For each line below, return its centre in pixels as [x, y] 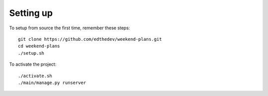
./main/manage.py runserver [52, 83]
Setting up [31, 13]
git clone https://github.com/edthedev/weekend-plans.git [90, 39]
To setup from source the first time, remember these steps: [69, 28]
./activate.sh [35, 76]
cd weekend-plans [39, 46]
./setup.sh [31, 53]
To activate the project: [33, 64]
